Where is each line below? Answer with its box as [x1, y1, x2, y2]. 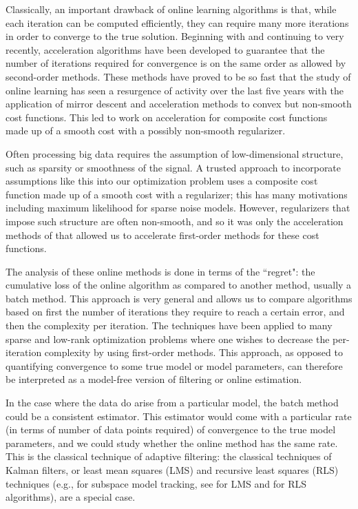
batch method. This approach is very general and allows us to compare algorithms [6, 291, 352, 305]
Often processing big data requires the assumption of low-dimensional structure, [6, 146, 344, 160]
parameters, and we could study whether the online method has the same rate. [6, 435, 338, 450]
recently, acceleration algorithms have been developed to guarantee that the [6, 42, 325, 56]
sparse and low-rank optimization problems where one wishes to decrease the [6, 331, 330, 346]
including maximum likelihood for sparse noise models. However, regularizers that [6, 200, 350, 215]
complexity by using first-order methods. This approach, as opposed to [44, 345, 343, 360]
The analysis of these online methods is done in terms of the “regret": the [6, 264, 315, 278]
